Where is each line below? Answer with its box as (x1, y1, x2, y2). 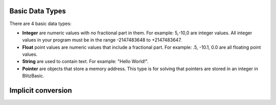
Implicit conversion (9, 86, 73, 95)
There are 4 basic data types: (9, 20, 72, 27)
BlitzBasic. (22, 73, 44, 79)
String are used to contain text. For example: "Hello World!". (22, 58, 149, 65)
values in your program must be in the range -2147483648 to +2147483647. (22, 37, 182, 43)
